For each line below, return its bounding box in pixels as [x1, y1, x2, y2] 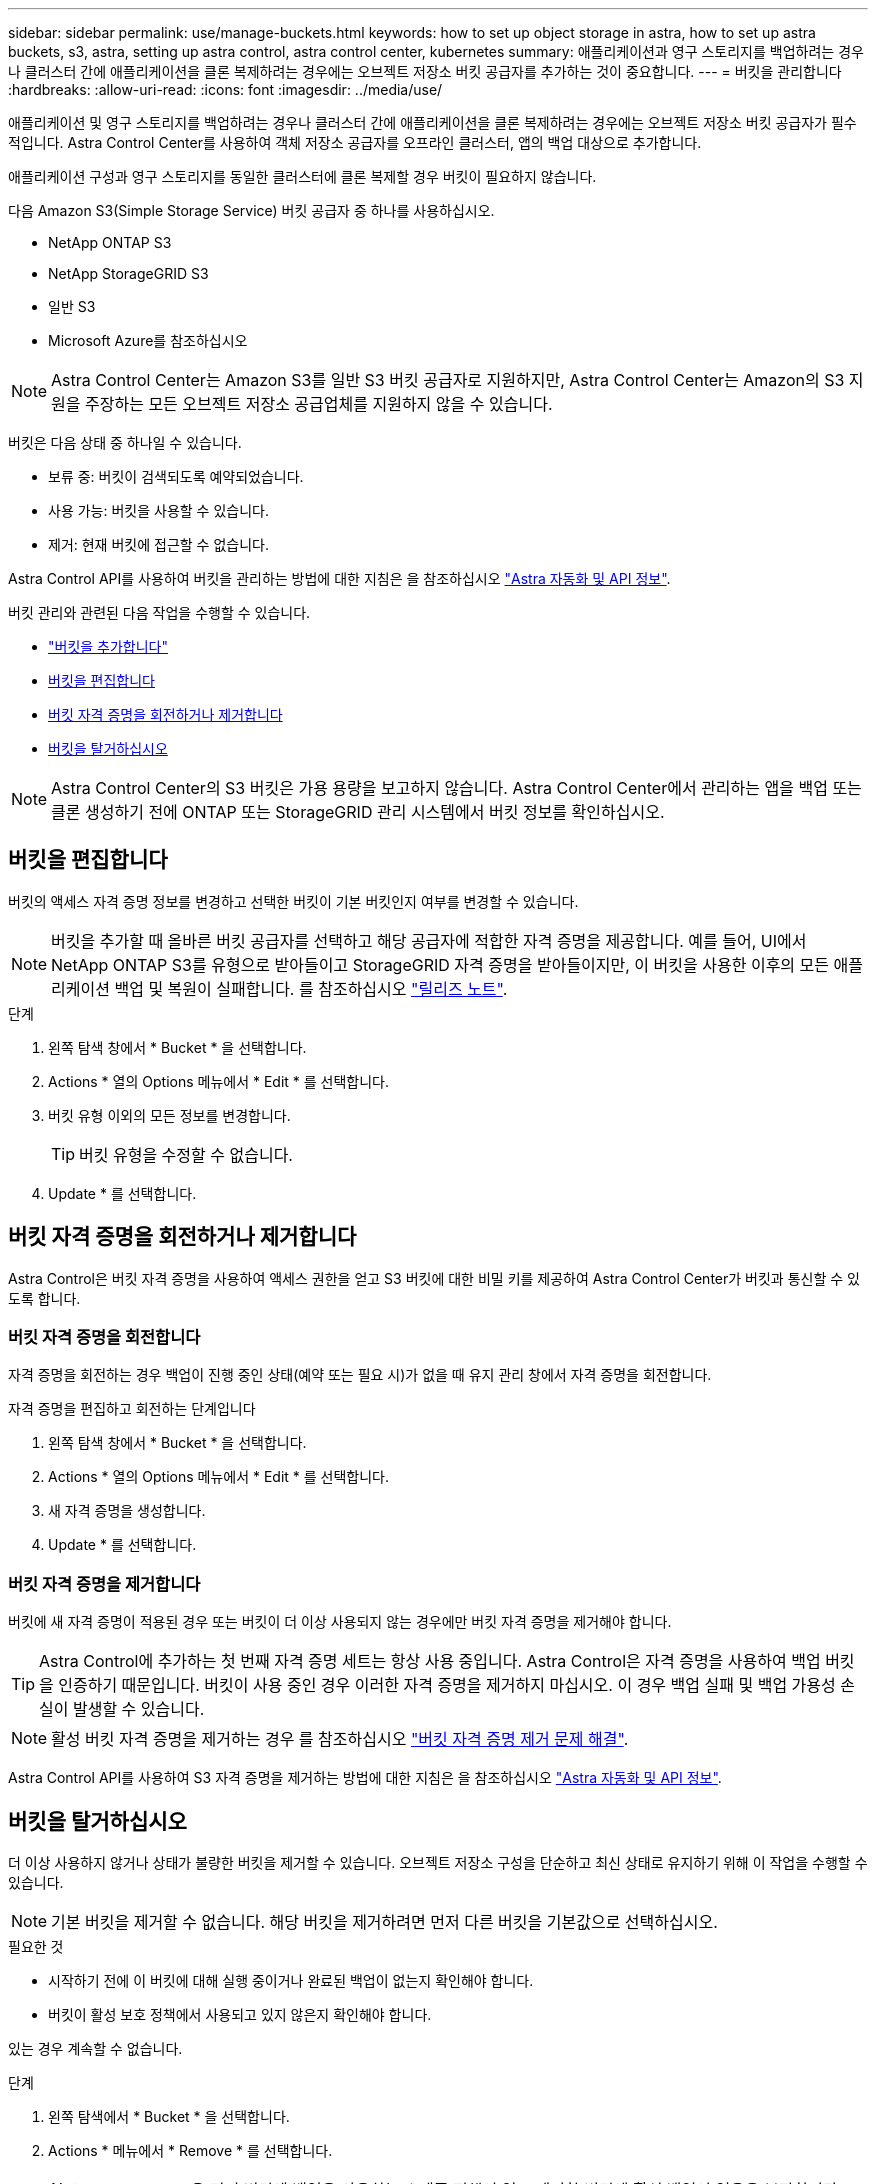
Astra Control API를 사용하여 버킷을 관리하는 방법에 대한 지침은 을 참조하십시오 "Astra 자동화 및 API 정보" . [8, 570, 671, 587]
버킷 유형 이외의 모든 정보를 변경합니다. [48, 1106, 291, 1124]
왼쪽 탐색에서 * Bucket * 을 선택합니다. [48, 2108, 290, 2126]
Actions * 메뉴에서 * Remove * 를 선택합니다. [48, 2142, 333, 2160]
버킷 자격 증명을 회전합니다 [8, 1327, 201, 1348]
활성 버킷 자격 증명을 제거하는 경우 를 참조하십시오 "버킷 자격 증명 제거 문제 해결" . [51, 1729, 629, 1750]
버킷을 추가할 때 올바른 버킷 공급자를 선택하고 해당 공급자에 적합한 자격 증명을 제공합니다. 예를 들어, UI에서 [51, 930, 807, 951]
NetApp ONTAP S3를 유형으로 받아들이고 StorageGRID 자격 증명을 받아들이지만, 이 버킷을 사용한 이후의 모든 [51, 954, 830, 975]
